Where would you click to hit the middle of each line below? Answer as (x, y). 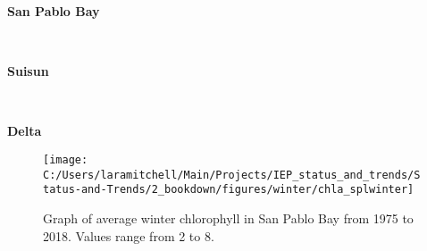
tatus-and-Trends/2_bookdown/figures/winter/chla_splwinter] (229, 190)
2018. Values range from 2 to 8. (129, 235)
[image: (66, 159)
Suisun (28, 71)
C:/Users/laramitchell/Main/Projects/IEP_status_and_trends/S (232, 175)
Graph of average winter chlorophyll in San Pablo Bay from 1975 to (228, 218)
